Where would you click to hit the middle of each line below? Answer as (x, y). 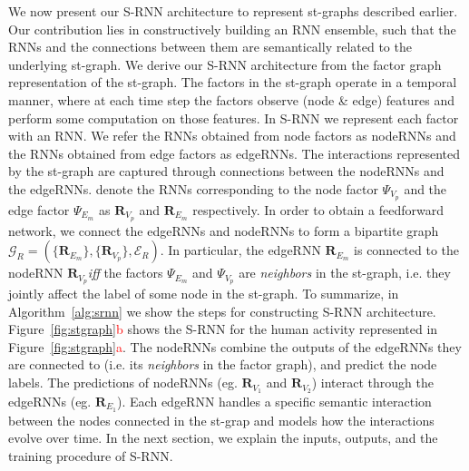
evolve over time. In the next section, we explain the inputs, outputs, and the (223, 438)
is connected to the (407, 250)
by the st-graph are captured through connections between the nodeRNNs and (226, 171)
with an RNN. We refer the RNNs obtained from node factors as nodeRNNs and (232, 136)
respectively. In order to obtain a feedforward (318, 209)
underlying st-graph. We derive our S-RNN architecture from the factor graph (225, 64)
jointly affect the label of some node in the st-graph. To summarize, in (204, 294)
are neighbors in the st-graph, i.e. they (345, 273)
